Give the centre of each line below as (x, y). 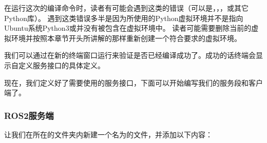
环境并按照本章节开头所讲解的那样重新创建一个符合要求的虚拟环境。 (126, 38)
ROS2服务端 (29, 115)
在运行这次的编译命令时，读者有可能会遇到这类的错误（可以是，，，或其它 (126, 8)
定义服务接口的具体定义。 (61, 65)
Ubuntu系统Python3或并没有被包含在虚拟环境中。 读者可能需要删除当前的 (128, 28)
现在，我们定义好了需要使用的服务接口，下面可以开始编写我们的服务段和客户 (133, 82)
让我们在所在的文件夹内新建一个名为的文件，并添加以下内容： (108, 134)
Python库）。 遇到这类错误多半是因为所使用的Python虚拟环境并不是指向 (124, 18)
